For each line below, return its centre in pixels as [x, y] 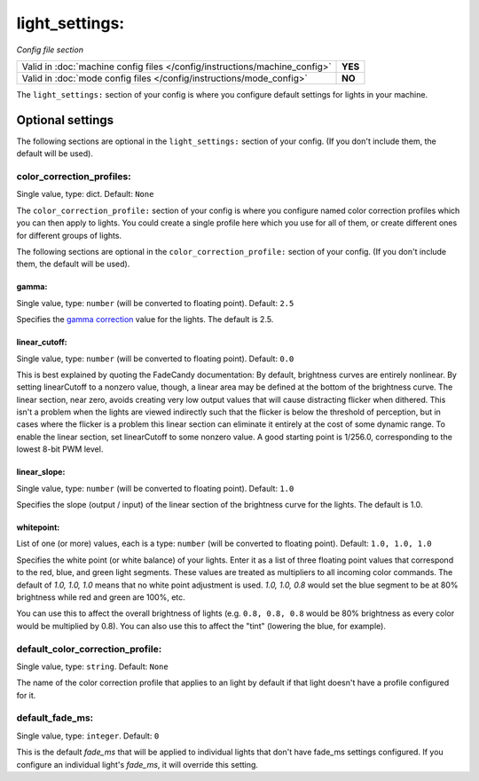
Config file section [50, 50]
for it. [26, 695]
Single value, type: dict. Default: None [85, 194]
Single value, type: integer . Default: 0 [88, 736]
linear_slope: [41, 472]
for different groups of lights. [69, 235]
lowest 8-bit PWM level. [60, 449]
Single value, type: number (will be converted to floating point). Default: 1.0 [155, 488]
